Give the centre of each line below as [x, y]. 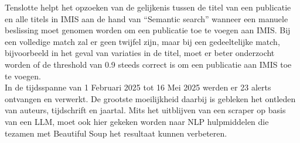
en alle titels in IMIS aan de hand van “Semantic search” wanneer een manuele [146, 18]
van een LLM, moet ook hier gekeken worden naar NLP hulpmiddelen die [137, 121]
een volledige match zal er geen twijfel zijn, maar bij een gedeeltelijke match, [142, 41]
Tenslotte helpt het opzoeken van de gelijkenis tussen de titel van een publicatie [148, 7]
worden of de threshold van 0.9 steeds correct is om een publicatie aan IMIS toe [148, 64]
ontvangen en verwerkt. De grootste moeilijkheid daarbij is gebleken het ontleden [150, 98]
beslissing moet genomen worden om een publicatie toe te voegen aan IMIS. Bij [148, 30]
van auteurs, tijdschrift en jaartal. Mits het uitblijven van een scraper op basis [145, 110]
